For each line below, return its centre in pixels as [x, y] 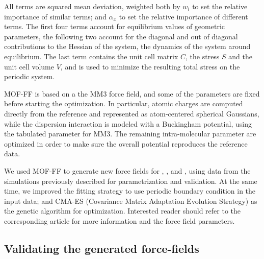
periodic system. [30, 76]
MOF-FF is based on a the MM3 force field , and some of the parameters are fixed [132, 93]
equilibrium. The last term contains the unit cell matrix [91, 56]
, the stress [203, 56]
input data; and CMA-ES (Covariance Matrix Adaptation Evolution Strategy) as [131, 201]
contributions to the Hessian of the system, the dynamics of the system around [127, 46]
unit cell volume [29, 66]
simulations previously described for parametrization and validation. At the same [131, 181]
